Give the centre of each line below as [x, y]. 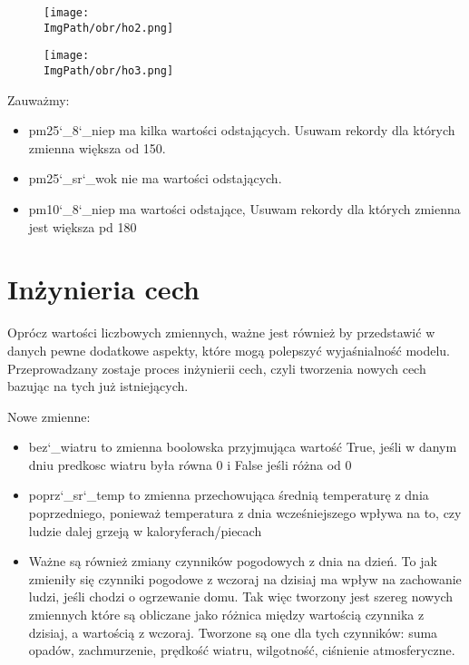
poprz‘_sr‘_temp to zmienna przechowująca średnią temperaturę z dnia [229, 495]
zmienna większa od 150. [97, 147]
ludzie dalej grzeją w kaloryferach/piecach [145, 530]
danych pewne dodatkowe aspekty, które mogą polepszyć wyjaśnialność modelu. [229, 350]
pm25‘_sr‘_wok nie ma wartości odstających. [155, 178]
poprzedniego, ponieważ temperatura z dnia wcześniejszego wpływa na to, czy [245, 513]
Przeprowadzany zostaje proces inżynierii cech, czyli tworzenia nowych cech [217, 368]
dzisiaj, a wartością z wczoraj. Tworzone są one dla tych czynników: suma [233, 632]
